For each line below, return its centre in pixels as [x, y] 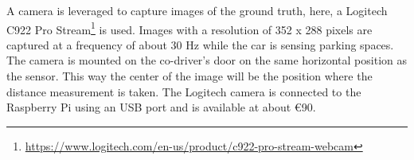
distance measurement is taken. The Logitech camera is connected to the [184, 91]
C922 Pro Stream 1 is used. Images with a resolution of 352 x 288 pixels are [189, 28]
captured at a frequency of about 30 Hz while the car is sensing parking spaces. [200, 44]
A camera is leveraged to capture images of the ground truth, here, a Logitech [197, 10]
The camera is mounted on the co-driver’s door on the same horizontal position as [207, 60]
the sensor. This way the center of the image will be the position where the [189, 76]
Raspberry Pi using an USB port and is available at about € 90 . [161, 107]
